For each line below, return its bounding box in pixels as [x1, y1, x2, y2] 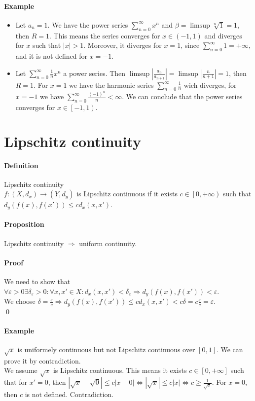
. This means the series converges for [49, 30, 160, 40]
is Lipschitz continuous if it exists [76, 188, 178, 199]
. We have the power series [47, 19, 128, 30]
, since [181, 40, 200, 50]
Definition [4, 160, 38, 170]
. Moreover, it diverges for [83, 40, 162, 50]
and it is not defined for [15, 50, 87, 61]
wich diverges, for [183, 79, 237, 90]
